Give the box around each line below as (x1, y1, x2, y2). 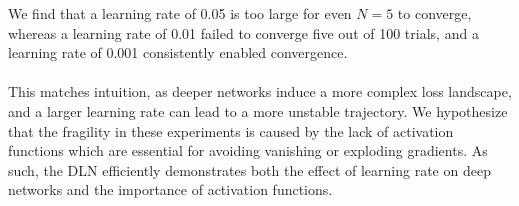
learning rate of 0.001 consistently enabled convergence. (8, 42, 348, 63)
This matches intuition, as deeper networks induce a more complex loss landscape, (8, 81, 512, 102)
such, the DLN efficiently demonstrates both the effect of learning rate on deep (8, 159, 491, 180)
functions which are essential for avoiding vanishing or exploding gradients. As (8, 140, 488, 161)
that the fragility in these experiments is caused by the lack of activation (8, 120, 454, 141)
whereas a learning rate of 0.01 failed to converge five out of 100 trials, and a (8, 22, 479, 43)
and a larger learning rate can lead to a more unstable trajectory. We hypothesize (8, 100, 508, 121)
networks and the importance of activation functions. (8, 179, 333, 200)
